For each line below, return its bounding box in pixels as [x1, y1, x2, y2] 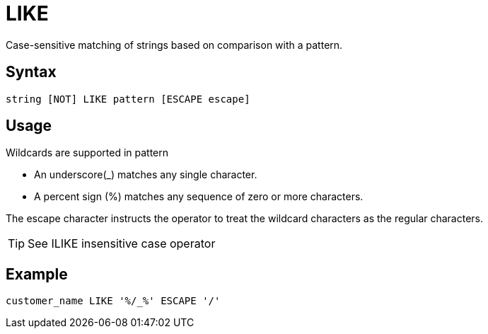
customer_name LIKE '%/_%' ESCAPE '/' [6, 295, 221, 307]
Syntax [6, 63, 57, 81]
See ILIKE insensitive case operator [28, 236, 216, 251]
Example [6, 265, 68, 283]
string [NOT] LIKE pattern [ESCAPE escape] [6, 93, 250, 105]
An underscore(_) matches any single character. [34, 168, 257, 181]
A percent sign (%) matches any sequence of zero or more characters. [34, 190, 364, 203]
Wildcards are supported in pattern [6, 146, 169, 159]
